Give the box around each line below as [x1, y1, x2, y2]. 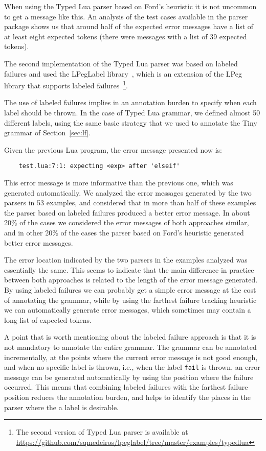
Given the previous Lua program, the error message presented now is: [4, 144, 222, 155]
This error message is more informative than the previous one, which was [4, 177, 233, 188]
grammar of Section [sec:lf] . [4, 127, 91, 138]
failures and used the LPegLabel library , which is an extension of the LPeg [4, 68, 242, 79]
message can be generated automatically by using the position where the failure [4, 371, 254, 382]
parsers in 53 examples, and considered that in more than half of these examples [4, 197, 256, 208]
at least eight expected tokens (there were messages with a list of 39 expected [4, 31, 247, 41]
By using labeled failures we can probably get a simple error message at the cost [4, 284, 256, 295]
